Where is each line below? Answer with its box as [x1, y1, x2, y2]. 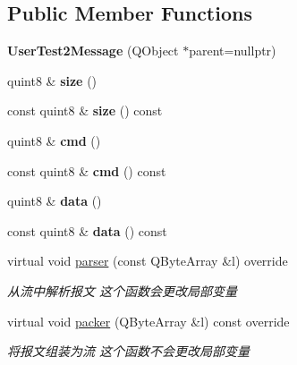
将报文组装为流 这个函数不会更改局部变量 [7, 342, 250, 361]
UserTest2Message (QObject [7, 41, 179, 60]
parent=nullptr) [189, 41, 276, 60]
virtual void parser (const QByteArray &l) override [7, 251, 288, 270]
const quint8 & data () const [7, 221, 167, 240]
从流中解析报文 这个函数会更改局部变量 [7, 281, 238, 300]
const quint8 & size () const [7, 101, 163, 120]
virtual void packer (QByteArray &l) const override [7, 311, 290, 330]
